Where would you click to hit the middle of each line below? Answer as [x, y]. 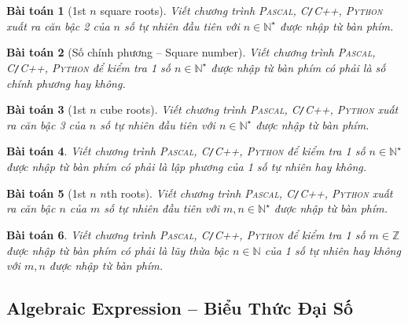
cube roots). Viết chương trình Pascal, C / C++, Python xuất [249, 109]
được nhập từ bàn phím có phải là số [298, 67]
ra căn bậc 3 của [46, 124]
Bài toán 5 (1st [46, 193]
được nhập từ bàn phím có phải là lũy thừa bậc [118, 250]
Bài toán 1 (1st [46, 10]
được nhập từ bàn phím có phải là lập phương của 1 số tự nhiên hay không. [187, 166]
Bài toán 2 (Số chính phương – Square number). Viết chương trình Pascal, [191, 52]
